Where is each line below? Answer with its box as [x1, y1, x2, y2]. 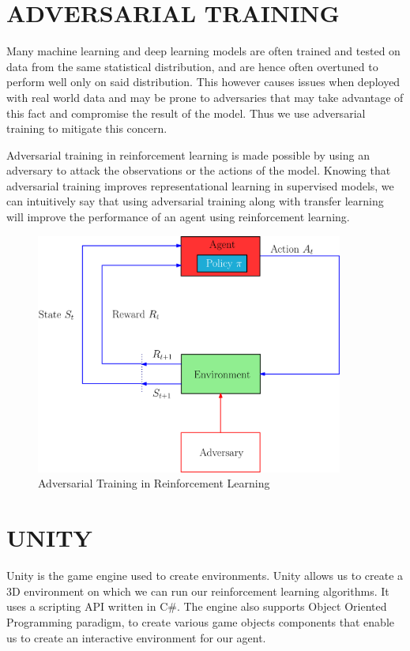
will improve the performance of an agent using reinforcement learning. [6, 209, 350, 225]
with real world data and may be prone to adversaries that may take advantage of [6, 88, 404, 105]
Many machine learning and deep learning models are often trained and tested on [6, 43, 401, 59]
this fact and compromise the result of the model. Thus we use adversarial [6, 104, 366, 121]
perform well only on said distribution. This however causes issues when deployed [6, 73, 401, 90]
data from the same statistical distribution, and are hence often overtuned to [6, 58, 378, 74]
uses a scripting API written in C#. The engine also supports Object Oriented [6, 598, 387, 615]
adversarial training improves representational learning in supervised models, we [6, 177, 394, 194]
